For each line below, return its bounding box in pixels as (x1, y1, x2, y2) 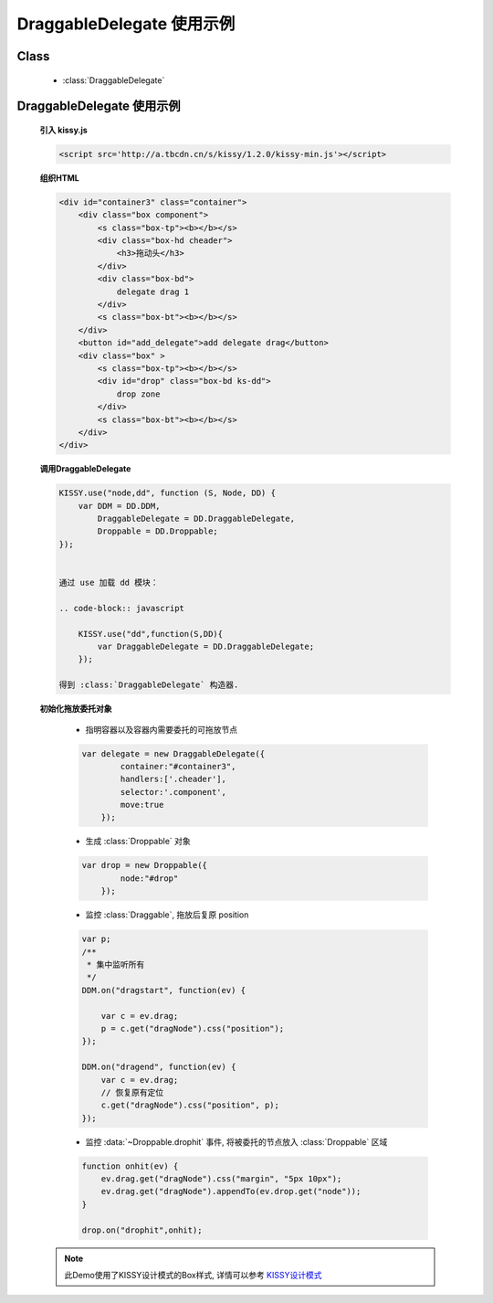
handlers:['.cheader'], (120, 774, 227, 785)
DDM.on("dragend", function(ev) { (81, 1062, 236, 1073)
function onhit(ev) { (81, 1160, 179, 1171)
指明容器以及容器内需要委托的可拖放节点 (85, 724, 237, 735)
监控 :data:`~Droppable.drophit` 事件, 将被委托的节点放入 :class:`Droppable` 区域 (85, 1136, 388, 1147)
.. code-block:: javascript (58, 603, 184, 613)
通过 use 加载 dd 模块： (58, 577, 159, 588)
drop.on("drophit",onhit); (81, 1224, 203, 1235)
